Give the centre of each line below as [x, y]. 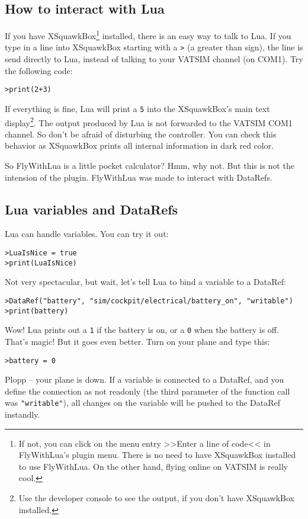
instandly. [23, 414]
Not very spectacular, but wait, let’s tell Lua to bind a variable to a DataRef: [145, 282]
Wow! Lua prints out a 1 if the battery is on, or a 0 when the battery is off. [142, 330]
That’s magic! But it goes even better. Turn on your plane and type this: [137, 341]
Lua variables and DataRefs [92, 209]
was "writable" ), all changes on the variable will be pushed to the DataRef [143, 403]
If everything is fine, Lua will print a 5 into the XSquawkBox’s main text [137, 108]
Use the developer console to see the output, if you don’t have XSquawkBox [156, 497]
